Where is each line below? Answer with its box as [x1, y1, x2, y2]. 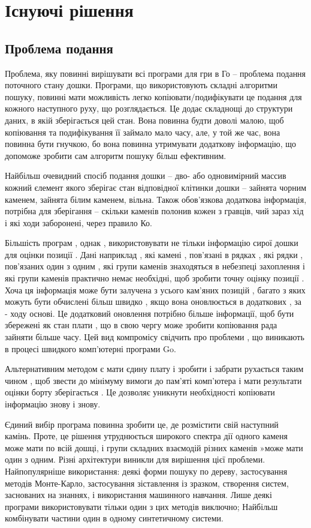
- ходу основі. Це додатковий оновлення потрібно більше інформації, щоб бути [5, 307, 294, 319]
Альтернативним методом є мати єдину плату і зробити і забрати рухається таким [5, 362, 304, 375]
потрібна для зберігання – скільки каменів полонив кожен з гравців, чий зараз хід [5, 205, 304, 217]
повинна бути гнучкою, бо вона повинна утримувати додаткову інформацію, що [5, 137, 297, 150]
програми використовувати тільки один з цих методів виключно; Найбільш [5, 500, 278, 512]
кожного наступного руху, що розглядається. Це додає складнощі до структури [5, 102, 293, 115]
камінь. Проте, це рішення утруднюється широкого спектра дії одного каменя [5, 430, 288, 442]
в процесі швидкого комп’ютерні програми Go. [5, 342, 176, 355]
